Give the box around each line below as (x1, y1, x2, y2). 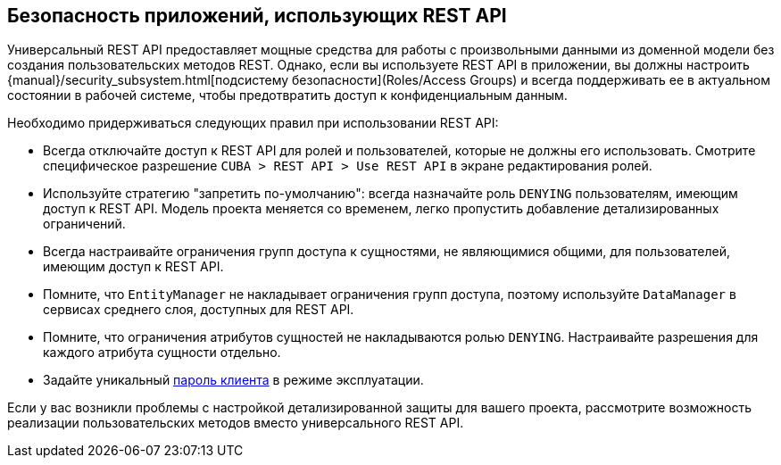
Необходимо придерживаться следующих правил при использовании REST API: (7, 115, 499, 131)
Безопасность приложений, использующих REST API (7, 4, 507, 27)
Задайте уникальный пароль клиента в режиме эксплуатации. (43, 372, 424, 388)
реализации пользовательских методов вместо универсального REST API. (7, 415, 464, 431)
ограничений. (43, 216, 126, 232)
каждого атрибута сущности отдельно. (43, 345, 281, 361)
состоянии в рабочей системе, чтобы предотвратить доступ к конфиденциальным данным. (7, 87, 568, 104)
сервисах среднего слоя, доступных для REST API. (43, 302, 354, 318)
